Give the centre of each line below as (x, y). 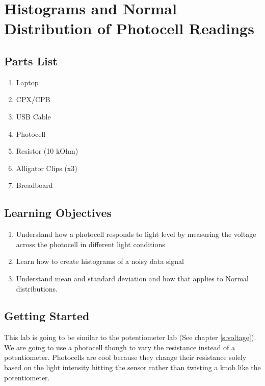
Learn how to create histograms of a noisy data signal (100, 261)
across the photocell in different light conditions (90, 244)
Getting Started (47, 316)
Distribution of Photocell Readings (129, 28)
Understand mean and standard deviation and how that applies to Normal (132, 278)
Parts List (31, 61)
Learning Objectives (58, 213)
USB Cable (33, 116)
